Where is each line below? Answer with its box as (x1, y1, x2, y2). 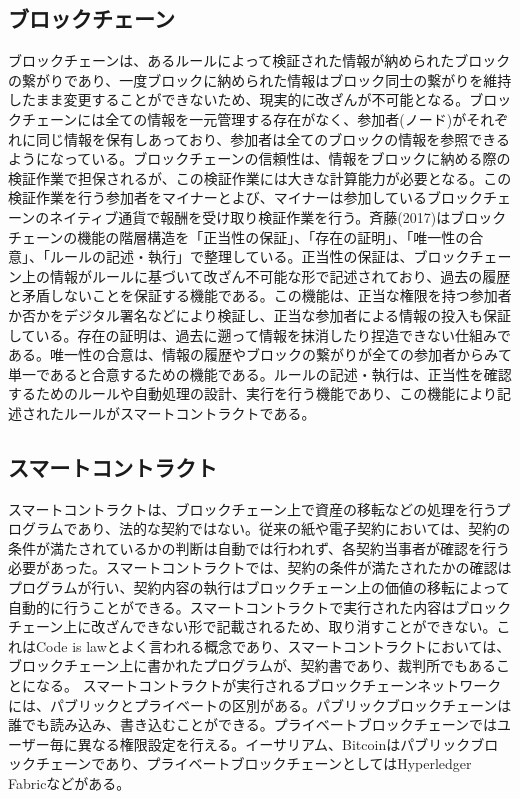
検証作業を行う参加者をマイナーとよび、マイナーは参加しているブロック (8, 187, 484, 208)
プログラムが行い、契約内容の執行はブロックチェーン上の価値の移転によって (8, 577, 510, 598)
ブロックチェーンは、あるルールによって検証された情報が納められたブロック (8, 50, 511, 71)
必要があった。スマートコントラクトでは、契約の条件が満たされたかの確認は (8, 557, 512, 578)
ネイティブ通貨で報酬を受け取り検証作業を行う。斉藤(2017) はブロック (49, 206, 507, 227)
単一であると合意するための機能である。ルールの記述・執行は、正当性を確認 (8, 363, 512, 384)
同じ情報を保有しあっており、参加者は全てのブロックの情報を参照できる (35, 128, 511, 149)
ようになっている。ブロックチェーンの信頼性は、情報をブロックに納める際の (8, 148, 511, 169)
